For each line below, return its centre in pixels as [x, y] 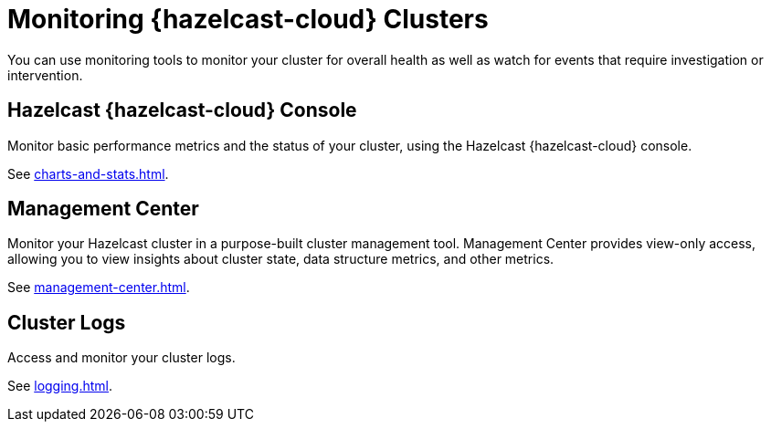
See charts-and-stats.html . [88, 173]
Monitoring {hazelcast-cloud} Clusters [248, 19]
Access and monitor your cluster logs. [121, 358]
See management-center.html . [99, 288]
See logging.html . [60, 386]
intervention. [45, 75]
